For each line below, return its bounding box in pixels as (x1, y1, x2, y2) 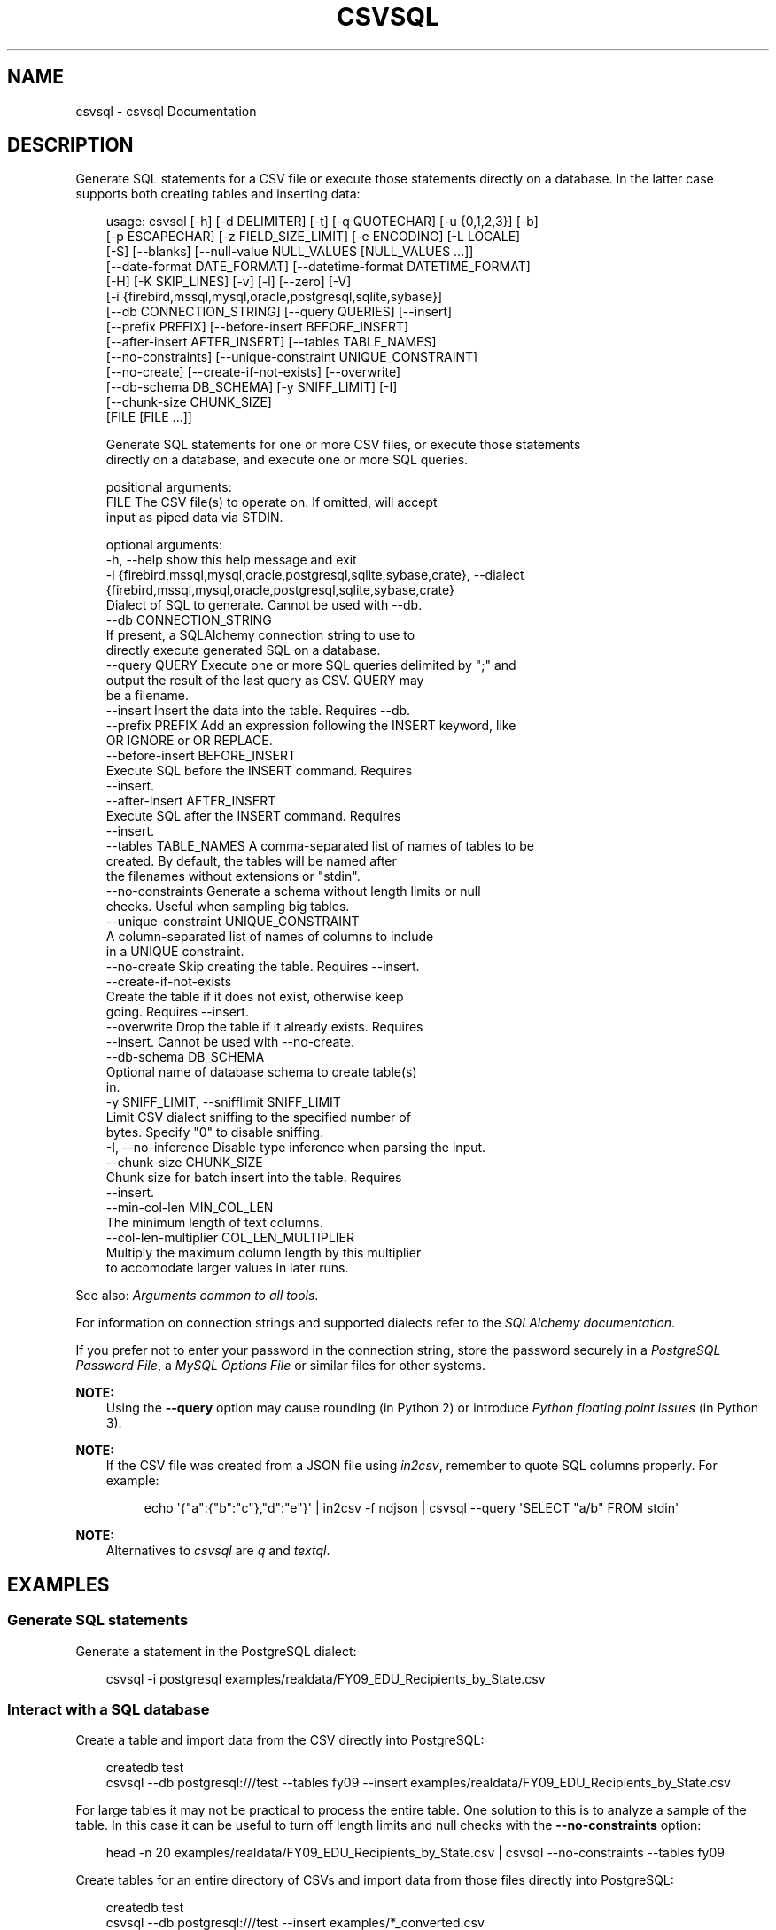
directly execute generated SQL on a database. (105, 642, 381, 658)
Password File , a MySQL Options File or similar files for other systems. (75, 1358, 486, 1374)
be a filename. (105, 688, 189, 704)
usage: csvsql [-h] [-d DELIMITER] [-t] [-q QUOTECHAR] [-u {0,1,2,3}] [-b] (105, 214, 539, 230)
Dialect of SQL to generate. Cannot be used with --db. (105, 597, 423, 613)
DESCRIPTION (7, 134, 134, 157)
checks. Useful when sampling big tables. (105, 899, 350, 914)
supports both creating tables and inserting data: (75, 186, 361, 202)
